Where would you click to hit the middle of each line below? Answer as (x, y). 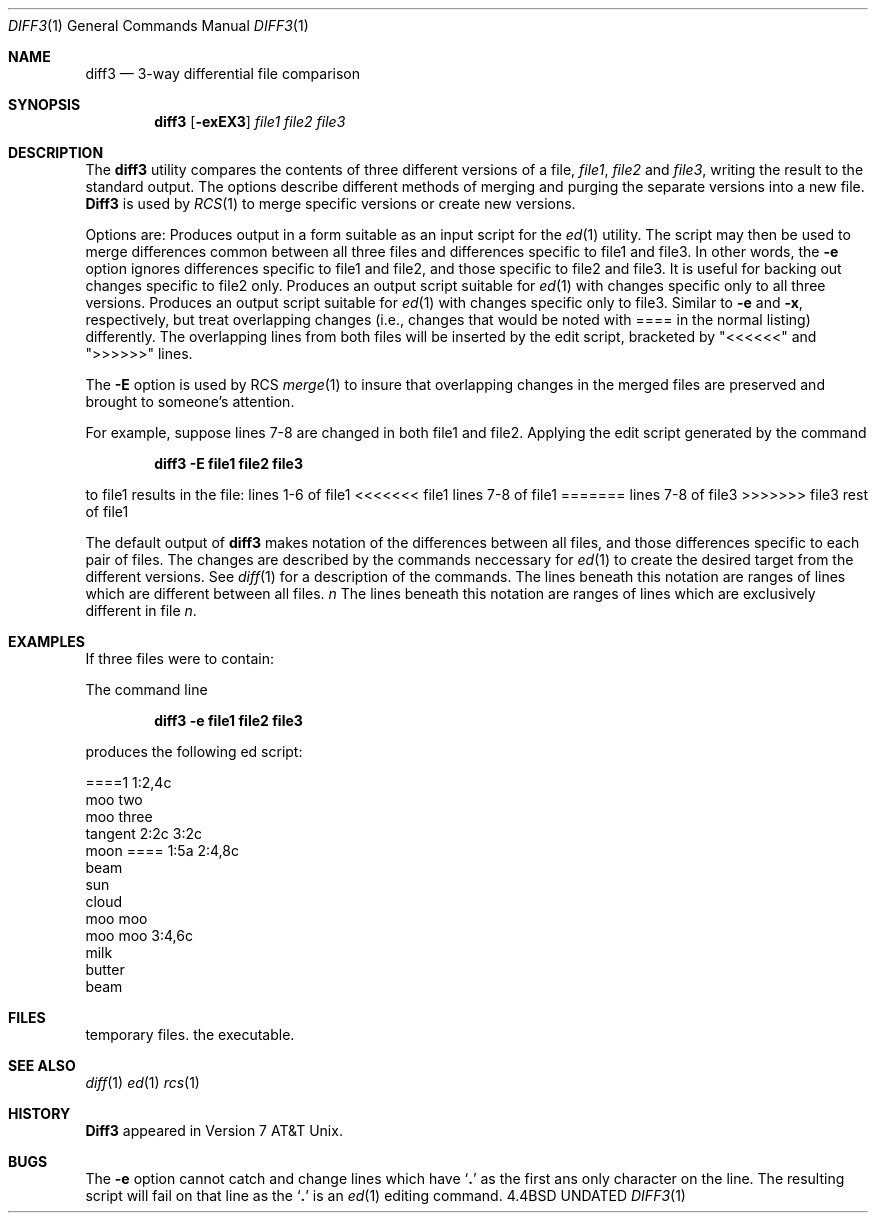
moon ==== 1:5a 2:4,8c (162, 850)
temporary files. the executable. (190, 1034)
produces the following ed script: (194, 751)
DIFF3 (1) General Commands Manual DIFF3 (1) (158, 25)
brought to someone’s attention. (190, 401)
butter (105, 969)
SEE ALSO (42, 1065)
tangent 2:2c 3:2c (143, 833)
